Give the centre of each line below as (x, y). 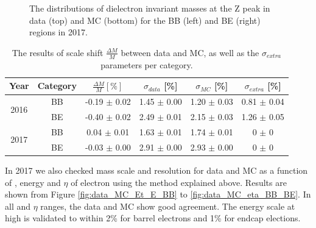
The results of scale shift (58, 52)
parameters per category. (147, 64)
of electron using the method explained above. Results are (179, 182)
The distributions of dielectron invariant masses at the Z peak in (150, 8)
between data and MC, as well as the (190, 52)
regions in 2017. (58, 32)
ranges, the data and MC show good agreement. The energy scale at (168, 206)
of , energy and (33, 182)
